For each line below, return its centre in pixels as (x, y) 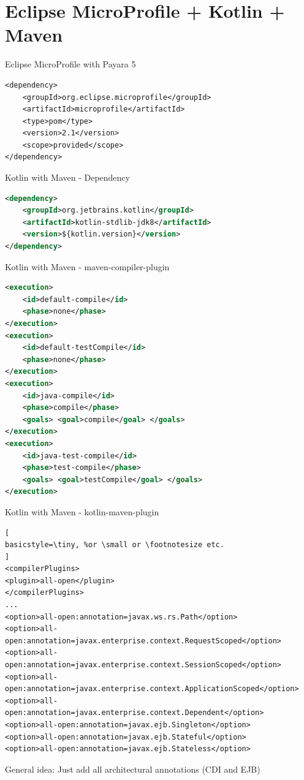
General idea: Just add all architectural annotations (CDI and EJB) (133, 769)
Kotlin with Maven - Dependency (67, 177)
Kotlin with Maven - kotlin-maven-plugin (82, 511)
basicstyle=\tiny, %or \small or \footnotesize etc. (115, 545)
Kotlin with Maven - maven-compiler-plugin (87, 266)
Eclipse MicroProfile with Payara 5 (70, 64)
